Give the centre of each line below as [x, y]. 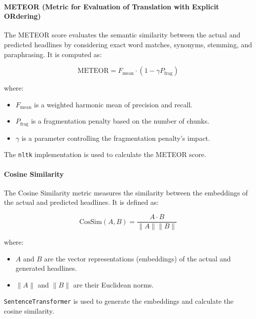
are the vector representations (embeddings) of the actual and [137, 258]
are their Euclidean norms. [113, 284]
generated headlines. [46, 268]
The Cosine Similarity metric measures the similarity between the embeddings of [126, 192]
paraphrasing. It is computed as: [53, 54]
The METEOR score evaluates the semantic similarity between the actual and [122, 35]
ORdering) [22, 16]
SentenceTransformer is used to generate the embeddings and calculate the [119, 301]
